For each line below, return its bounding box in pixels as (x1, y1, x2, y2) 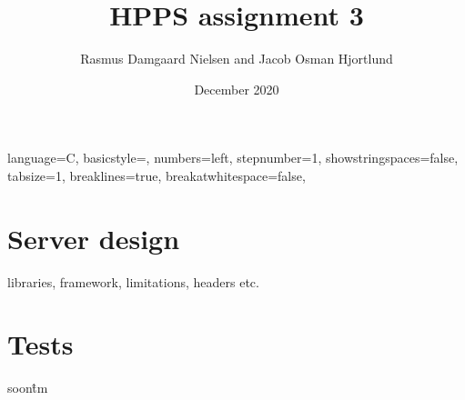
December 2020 (194, 79, 279, 98)
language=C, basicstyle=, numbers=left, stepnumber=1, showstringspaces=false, (7, 148, 459, 167)
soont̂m (7, 378, 48, 397)
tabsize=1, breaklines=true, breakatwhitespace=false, (7, 165, 306, 185)
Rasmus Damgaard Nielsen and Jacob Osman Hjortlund (80, 49, 393, 68)
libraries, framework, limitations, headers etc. (7, 272, 259, 291)
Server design (7, 219, 180, 256)
